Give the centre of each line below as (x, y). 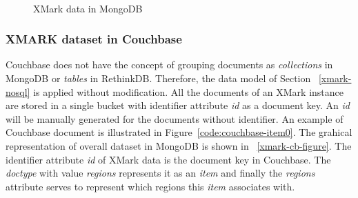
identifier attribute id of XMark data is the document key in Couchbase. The (168, 159)
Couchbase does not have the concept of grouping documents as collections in (169, 65)
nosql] (18, 91)
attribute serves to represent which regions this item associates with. (150, 186)
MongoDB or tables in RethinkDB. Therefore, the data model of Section (158, 78)
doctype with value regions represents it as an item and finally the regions (160, 173)
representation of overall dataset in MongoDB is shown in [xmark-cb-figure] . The (179, 145)
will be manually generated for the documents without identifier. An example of (175, 118)
